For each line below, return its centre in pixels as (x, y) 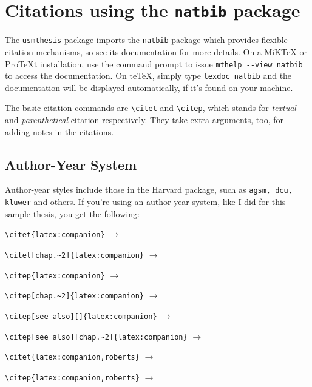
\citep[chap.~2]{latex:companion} (75, 296)
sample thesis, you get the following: (72, 213)
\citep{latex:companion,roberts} (72, 378)
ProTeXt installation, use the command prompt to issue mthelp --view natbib (154, 63)
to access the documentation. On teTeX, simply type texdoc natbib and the (148, 76)
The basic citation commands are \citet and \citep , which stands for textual (151, 108)
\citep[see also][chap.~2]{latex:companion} (96, 337)
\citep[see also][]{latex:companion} (81, 316)
